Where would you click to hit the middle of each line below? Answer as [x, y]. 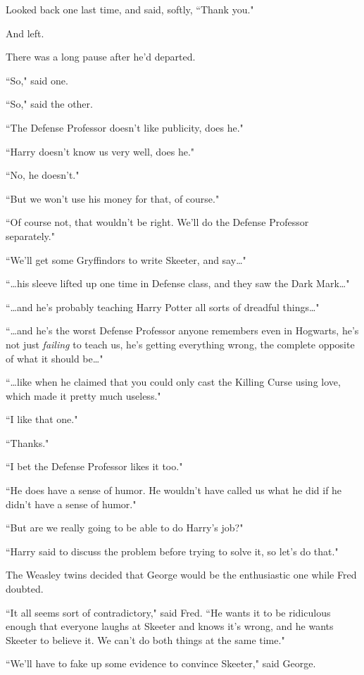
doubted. [25, 589]
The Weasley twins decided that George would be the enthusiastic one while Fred [181, 575]
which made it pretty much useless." [83, 395]
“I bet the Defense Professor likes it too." [94, 466]
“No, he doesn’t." [43, 175]
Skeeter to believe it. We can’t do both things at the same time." [145, 639]
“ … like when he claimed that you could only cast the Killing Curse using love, [173, 382]
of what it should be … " [55, 358]
